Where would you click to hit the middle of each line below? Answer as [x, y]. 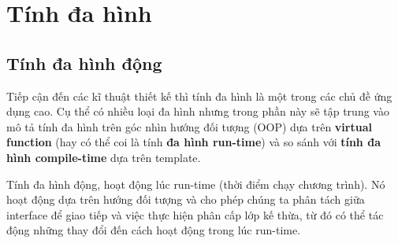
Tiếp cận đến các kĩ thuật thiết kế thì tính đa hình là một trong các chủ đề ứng [199, 96]
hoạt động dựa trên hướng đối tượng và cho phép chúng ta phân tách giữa [186, 199]
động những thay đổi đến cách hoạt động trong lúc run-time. [154, 230]
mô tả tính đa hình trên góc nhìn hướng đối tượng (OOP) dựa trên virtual [189, 126]
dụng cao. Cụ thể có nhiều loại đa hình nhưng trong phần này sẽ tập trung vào [198, 111]
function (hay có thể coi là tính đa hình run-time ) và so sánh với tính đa [193, 142]
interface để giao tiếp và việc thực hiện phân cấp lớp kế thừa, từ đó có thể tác [195, 214]
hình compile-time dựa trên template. [104, 157]
